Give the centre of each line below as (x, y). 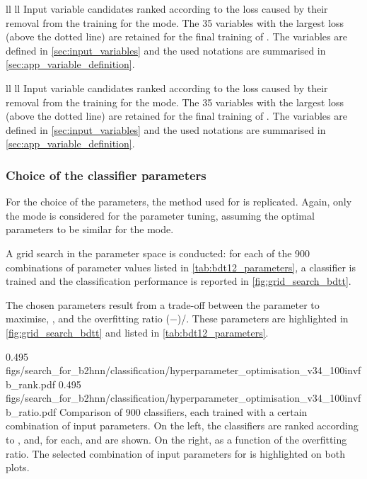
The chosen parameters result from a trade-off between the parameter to (163, 304)
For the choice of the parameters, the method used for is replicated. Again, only (179, 202)
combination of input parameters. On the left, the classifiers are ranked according (182, 426)
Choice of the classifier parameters (106, 175)
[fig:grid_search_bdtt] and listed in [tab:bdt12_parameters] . (137, 332)
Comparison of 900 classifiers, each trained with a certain (183, 411)
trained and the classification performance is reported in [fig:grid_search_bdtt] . (179, 281)
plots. (18, 467)
